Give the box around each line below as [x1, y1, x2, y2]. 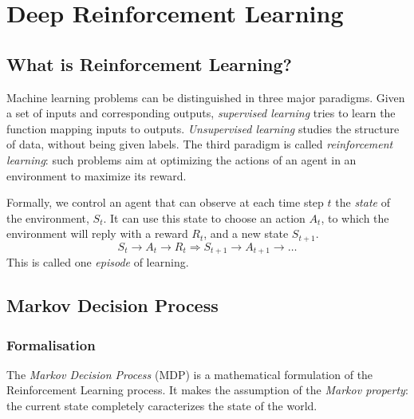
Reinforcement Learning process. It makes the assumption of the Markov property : [6, 381, 408, 398]
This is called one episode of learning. [6, 254, 189, 271]
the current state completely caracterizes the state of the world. [6, 397, 317, 414]
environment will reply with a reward [6, 225, 188, 242]
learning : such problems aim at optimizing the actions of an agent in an [6, 151, 357, 168]
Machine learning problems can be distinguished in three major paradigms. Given [6, 89, 405, 105]
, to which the [321, 209, 389, 226]
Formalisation [6, 334, 96, 354]
